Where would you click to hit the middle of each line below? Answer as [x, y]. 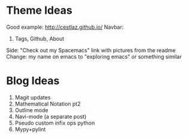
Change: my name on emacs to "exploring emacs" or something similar [94, 56]
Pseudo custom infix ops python [55, 123]
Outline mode [31, 110]
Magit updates [33, 97]
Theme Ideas [40, 10]
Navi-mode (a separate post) [51, 116]
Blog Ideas [33, 81]
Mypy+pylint [30, 129]
